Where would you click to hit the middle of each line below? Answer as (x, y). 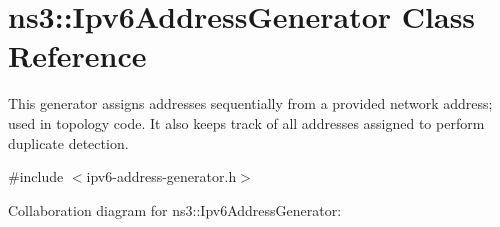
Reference (77, 55)
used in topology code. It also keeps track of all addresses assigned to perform (246, 122)
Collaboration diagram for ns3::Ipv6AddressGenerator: (175, 209)
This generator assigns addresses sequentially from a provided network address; (250, 103)
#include (36, 176)
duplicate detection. (68, 142)
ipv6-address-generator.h (161, 176)
